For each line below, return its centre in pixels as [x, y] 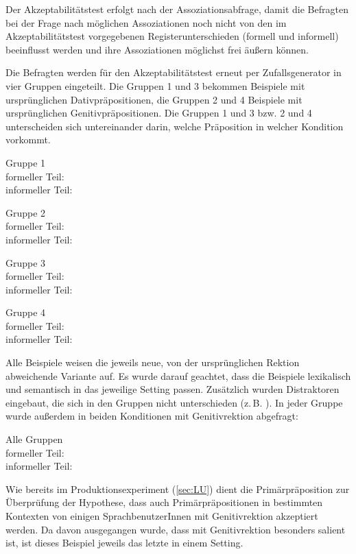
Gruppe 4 [26, 312]
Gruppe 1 [26, 162]
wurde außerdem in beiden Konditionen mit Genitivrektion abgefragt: [152, 416]
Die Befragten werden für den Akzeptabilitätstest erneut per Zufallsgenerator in [174, 72]
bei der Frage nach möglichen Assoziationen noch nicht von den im [146, 22]
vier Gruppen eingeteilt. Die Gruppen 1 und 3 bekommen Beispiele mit [155, 85]
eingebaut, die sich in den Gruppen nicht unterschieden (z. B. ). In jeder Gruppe [174, 402]
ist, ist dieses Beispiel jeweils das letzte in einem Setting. [124, 543]
